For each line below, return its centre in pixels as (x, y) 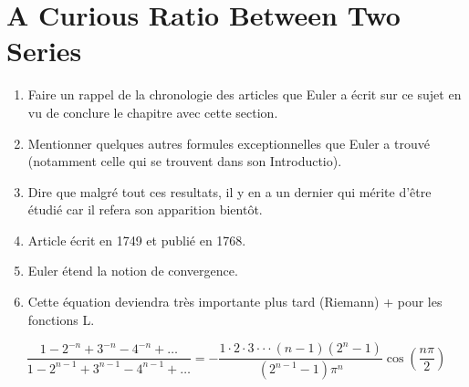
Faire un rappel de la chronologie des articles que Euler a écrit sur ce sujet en (245, 94)
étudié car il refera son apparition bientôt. (145, 209)
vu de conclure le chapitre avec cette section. (153, 112)
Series (44, 51)
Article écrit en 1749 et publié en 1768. (137, 240)
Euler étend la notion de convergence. (133, 271)
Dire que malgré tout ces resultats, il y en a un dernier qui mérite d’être (229, 191)
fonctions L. (61, 319)
